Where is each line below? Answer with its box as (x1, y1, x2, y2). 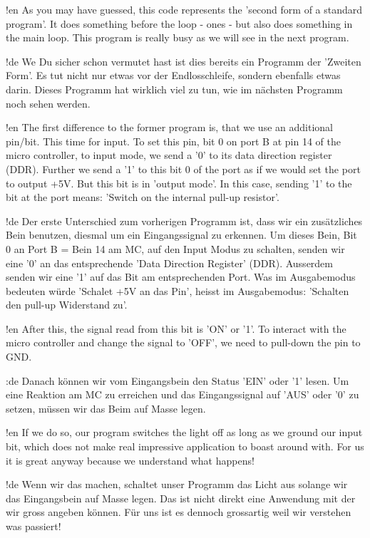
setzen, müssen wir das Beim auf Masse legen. (6, 400, 206, 415)
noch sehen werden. (6, 95, 91, 110)
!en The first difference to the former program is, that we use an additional (6, 120, 333, 135)
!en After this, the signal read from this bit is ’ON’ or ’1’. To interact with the (6, 321, 346, 336)
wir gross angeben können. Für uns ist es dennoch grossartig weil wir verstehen (6, 505, 351, 519)
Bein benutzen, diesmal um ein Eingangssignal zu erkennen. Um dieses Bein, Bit (6, 227, 357, 242)
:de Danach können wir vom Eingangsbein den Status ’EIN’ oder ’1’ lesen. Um (6, 373, 349, 388)
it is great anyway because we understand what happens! (6, 452, 255, 467)
